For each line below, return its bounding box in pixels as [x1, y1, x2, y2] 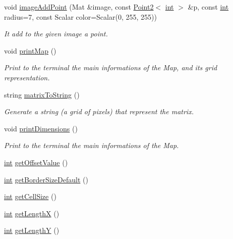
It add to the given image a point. [4, 28, 108, 39]
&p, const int [188, 2, 229, 12]
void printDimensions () [4, 123, 78, 133]
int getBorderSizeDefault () [4, 174, 88, 184]
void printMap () [4, 45, 56, 56]
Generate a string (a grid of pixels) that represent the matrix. [4, 106, 194, 117]
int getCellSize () [4, 191, 56, 202]
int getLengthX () [4, 208, 60, 218]
